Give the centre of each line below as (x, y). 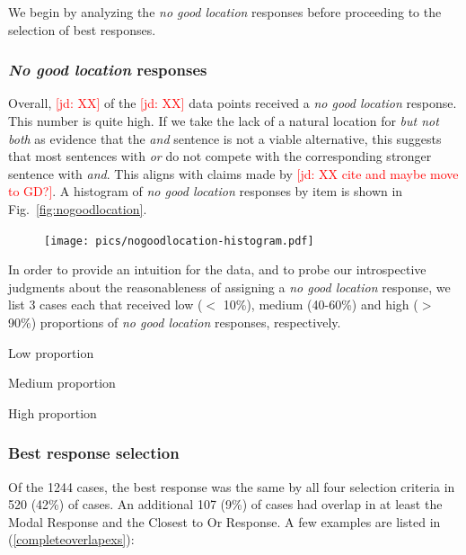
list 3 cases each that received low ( (106, 304)
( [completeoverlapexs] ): (71, 539)
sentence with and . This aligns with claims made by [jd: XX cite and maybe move (233, 173)
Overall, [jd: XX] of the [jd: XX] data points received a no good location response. (233, 103)
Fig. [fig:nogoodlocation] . (78, 208)
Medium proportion (62, 383)
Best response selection (94, 453)
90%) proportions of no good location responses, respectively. (175, 322)
